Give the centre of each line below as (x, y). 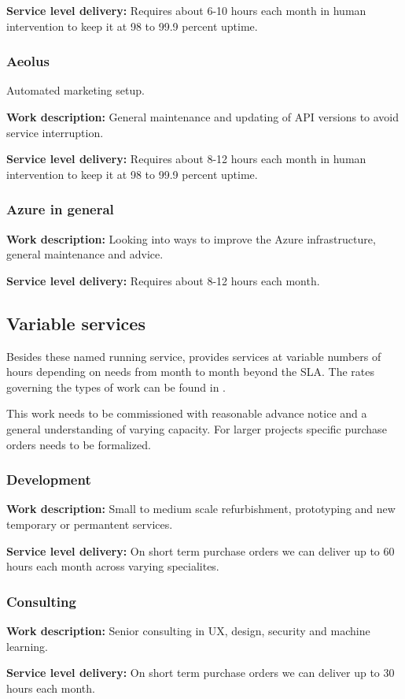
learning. (27, 646)
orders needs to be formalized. (79, 444)
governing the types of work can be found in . (116, 387)
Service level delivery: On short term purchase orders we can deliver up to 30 (201, 673)
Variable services (76, 323)
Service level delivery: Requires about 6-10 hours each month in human (186, 10)
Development (49, 480)
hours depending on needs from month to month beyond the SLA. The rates (191, 372)
